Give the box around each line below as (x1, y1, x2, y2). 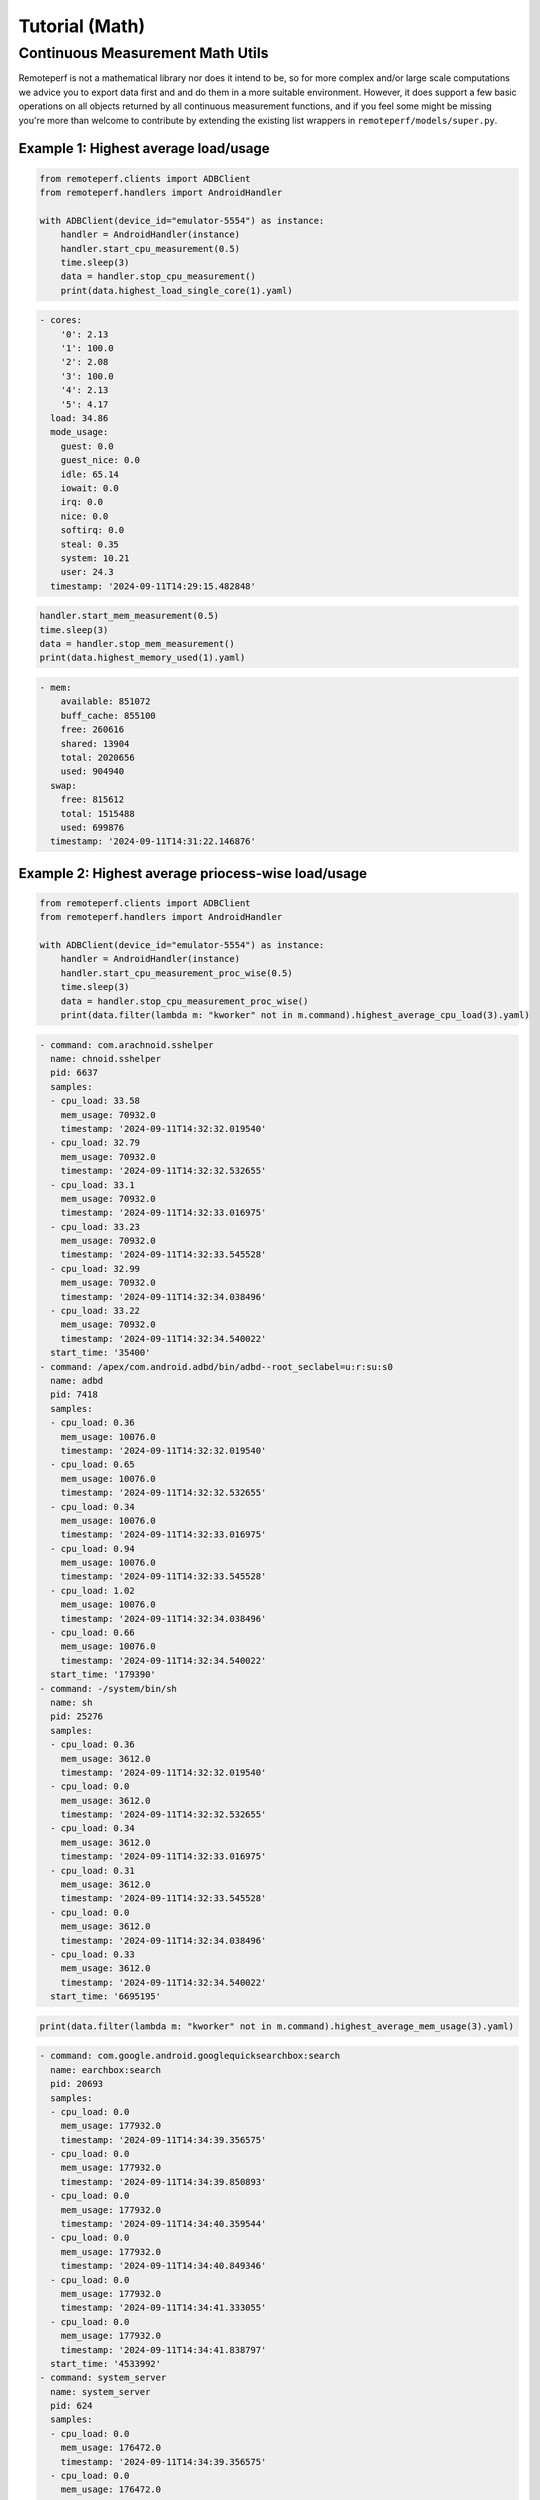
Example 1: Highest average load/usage (18, 140, 270, 157)
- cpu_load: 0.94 (50, 1543, 135, 1554)
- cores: (39, 315, 83, 326)
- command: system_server (39, 2372, 167, 2384)
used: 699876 (60, 821, 125, 833)
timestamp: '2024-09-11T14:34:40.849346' (60, 2260, 267, 2272)
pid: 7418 (50, 1389, 99, 1400)
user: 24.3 (60, 566, 114, 578)
